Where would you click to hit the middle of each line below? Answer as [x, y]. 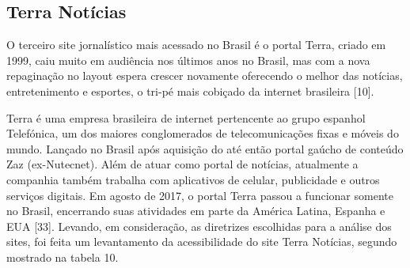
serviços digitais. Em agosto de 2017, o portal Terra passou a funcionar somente [200, 195]
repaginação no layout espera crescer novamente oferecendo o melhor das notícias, [205, 75]
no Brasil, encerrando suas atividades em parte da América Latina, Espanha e [196, 211]
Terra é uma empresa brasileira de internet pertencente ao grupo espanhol [186, 117]
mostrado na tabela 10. [63, 257]
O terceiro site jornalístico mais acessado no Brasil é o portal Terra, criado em [196, 45]
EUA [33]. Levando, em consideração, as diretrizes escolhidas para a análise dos [199, 226]
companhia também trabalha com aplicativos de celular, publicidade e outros [193, 179]
